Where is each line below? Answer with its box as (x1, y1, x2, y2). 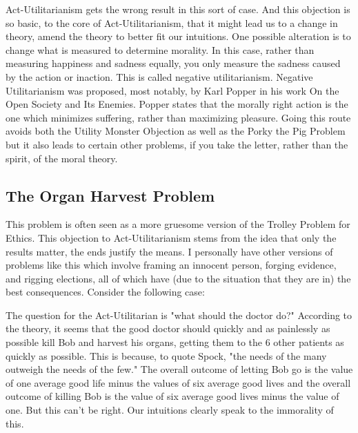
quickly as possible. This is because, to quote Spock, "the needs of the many (6, 348, 327, 363)
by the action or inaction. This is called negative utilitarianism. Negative (6, 69, 313, 84)
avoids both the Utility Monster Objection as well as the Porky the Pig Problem (6, 124, 346, 138)
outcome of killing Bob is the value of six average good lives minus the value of (6, 389, 339, 403)
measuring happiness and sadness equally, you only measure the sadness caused (6, 56, 341, 70)
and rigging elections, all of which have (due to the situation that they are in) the (6, 271, 351, 285)
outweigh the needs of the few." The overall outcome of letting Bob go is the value (6, 362, 353, 376)
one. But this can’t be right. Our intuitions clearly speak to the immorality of (6, 403, 334, 417)
